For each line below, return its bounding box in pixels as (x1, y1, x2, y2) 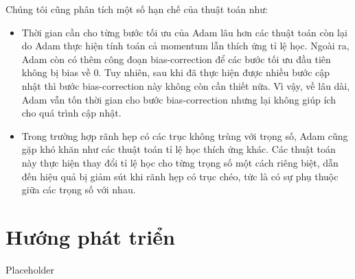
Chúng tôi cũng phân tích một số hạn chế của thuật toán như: (5, 2, 268, 16)
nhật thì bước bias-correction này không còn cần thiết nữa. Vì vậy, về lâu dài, (21, 78, 350, 93)
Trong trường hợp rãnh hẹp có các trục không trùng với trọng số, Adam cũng (21, 128, 348, 143)
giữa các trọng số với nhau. (21, 182, 136, 197)
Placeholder (5, 262, 55, 276)
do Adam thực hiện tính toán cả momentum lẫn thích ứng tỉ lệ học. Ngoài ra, (21, 38, 350, 53)
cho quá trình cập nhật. (21, 106, 122, 120)
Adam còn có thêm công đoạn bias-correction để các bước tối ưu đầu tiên (21, 51, 331, 66)
